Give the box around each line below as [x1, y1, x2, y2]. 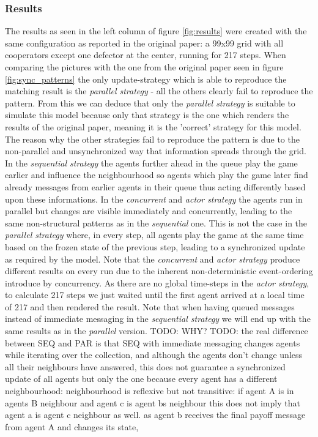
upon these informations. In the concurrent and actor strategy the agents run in [5, 192, 303, 205]
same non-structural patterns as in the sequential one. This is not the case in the [5, 216, 308, 229]
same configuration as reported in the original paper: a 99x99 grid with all [5, 36, 284, 49]
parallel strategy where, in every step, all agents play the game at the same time [5, 228, 304, 241]
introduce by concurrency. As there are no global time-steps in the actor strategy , [5, 276, 309, 289]
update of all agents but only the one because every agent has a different [5, 372, 278, 385]
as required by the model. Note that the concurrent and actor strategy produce [5, 252, 300, 265]
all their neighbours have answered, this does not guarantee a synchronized [5, 360, 286, 373]
